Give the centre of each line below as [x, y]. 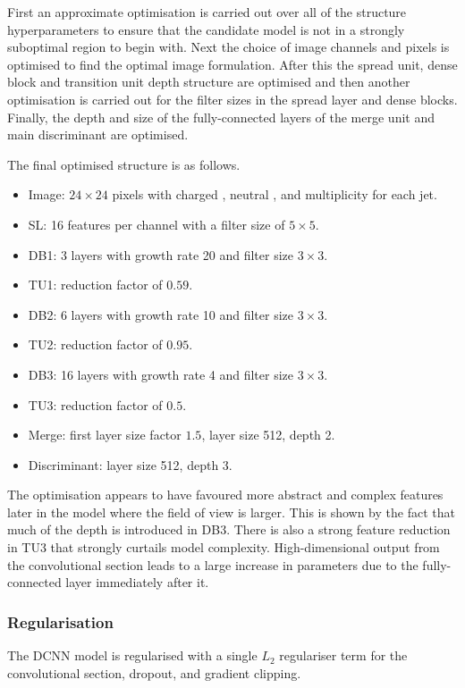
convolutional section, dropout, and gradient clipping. [154, 672]
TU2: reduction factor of [95, 344]
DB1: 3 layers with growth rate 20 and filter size [161, 254]
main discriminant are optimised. [98, 134]
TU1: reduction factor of [95, 285]
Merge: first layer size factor [105, 435]
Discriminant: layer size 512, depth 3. [130, 464]
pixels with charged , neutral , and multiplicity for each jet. [275, 194]
